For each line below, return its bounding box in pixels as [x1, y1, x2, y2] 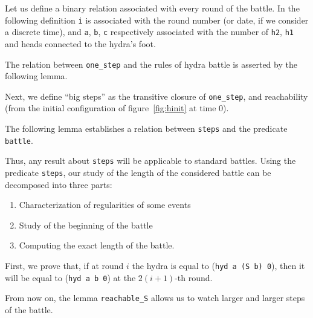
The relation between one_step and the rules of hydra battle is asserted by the [5, 57, 297, 70]
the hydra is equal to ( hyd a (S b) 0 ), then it [132, 259, 305, 271]
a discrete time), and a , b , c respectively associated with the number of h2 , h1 [5, 25, 294, 38]
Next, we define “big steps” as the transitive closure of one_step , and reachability [5, 89, 308, 102]
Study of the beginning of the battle [19, 218, 153, 231]
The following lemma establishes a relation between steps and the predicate [5, 122, 288, 134]
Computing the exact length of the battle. [19, 239, 175, 251]
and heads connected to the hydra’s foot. [5, 37, 156, 50]
